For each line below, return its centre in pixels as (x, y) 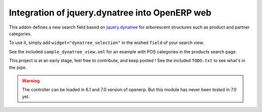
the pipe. (18, 67)
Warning (31, 80)
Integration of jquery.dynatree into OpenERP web (110, 13)
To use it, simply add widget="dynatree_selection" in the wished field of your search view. (106, 43)
